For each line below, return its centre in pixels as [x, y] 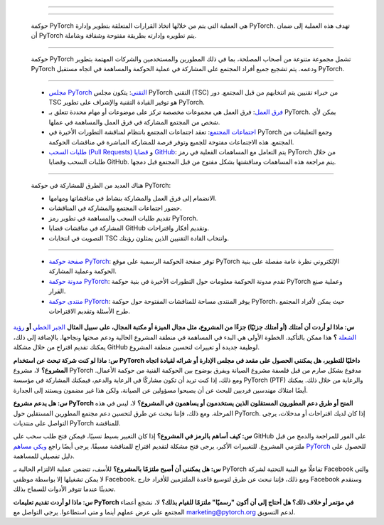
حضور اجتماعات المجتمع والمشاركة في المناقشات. [115, 208]
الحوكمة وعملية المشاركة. [83, 271]
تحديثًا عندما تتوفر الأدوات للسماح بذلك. [64, 489]
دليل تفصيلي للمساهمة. [44, 456]
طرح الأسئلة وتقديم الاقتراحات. [90, 311]
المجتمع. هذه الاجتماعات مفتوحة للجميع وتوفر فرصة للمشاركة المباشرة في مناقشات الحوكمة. [171, 142]
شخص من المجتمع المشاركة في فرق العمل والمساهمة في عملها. [134, 122]
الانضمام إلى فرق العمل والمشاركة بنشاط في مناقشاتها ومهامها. [133, 198]
